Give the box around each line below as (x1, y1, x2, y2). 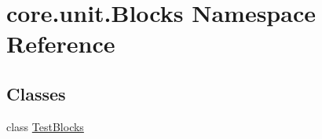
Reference (6, 27, 115, 60)
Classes (6, 81, 66, 105)
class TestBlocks (6, 118, 84, 134)
